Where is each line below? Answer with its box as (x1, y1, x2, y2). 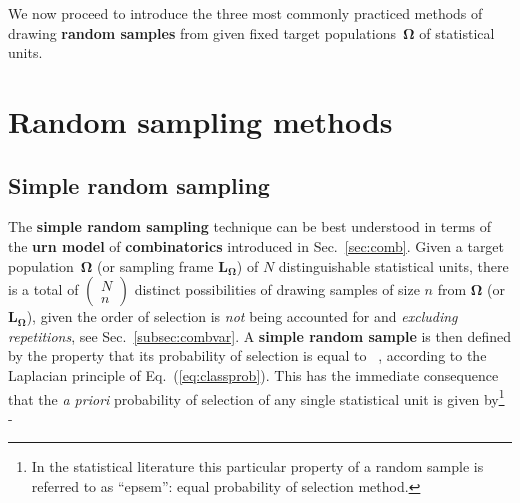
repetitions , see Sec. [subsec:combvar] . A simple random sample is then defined (8, 325, 511, 346)
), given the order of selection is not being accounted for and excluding (26, 306, 458, 327)
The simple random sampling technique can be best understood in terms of (8, 216, 492, 237)
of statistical (419, 22, 495, 43)
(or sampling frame (97, 255, 214, 276)
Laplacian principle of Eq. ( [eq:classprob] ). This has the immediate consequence (8, 364, 499, 385)
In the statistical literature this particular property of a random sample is (31, 456, 484, 477)
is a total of (8, 279, 79, 300)
